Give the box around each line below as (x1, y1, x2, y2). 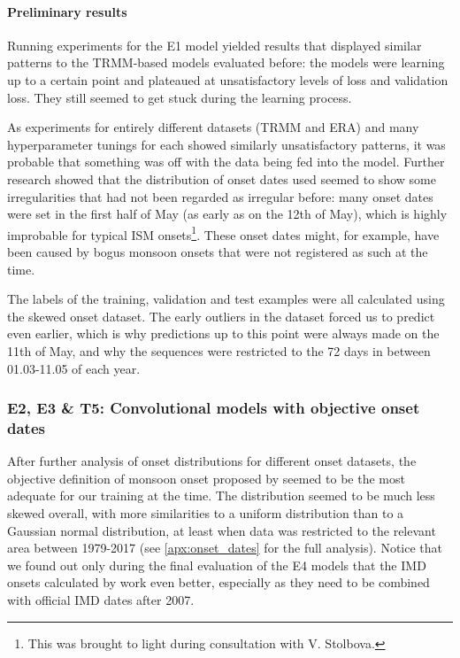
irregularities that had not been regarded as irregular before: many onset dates (7, 187, 433, 205)
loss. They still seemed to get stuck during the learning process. (7, 88, 352, 106)
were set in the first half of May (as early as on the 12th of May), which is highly (7, 205, 448, 223)
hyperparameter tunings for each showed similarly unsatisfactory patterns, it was (7, 135, 446, 153)
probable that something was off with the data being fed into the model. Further (7, 152, 445, 171)
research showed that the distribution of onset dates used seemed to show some (7, 169, 436, 188)
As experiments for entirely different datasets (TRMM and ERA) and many (7, 118, 419, 136)
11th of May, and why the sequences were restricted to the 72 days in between (7, 341, 431, 360)
